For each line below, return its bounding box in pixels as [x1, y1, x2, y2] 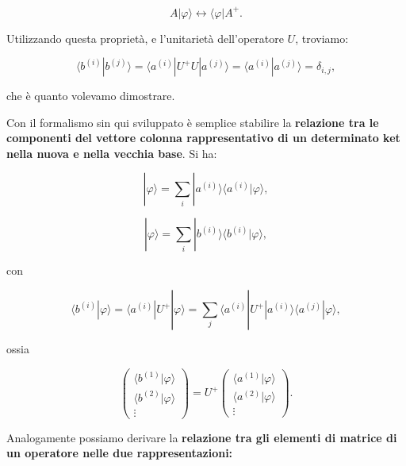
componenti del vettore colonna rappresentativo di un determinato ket [6, 129, 400, 146]
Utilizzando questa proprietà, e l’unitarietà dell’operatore [6, 29, 284, 46]
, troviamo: [295, 29, 349, 46]
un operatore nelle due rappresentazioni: [6, 445, 233, 461]
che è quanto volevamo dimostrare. [6, 87, 175, 104]
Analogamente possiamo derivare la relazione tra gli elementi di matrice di [6, 429, 397, 445]
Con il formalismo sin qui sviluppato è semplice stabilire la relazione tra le [6, 114, 379, 130]
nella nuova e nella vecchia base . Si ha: [6, 144, 217, 161]
